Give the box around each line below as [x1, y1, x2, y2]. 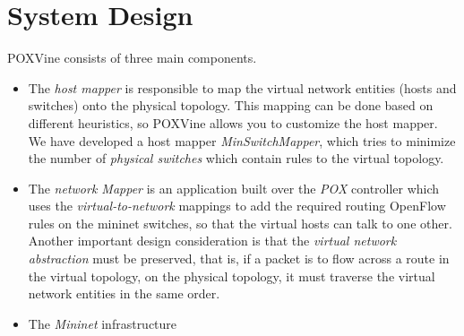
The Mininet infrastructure [28, 314, 177, 332]
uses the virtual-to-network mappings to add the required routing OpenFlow [28, 196, 446, 215]
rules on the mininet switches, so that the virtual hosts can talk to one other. [28, 213, 452, 232]
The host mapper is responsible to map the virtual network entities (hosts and [28, 78, 457, 97]
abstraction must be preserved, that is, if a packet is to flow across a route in [28, 249, 450, 268]
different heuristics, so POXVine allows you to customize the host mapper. [28, 113, 438, 132]
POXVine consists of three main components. [7, 48, 257, 67]
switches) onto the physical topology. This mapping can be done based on [28, 96, 434, 115]
